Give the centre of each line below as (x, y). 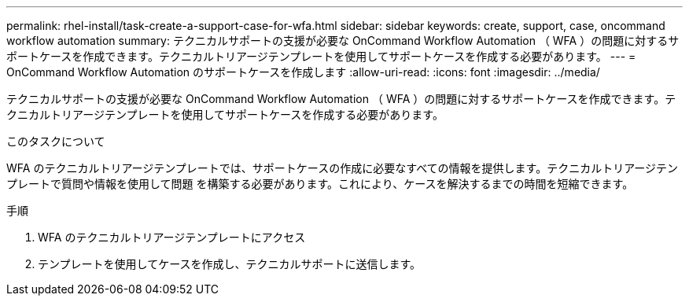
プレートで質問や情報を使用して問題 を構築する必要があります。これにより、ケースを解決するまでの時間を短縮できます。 (320, 184)
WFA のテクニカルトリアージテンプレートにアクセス (172, 237)
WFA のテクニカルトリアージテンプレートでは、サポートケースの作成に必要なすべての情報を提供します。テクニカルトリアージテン (343, 168)
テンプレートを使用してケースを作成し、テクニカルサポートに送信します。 (230, 264)
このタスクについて (56, 141)
